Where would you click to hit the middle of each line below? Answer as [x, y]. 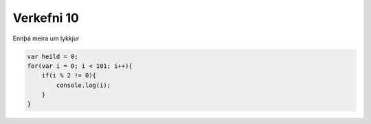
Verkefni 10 [46, 18]
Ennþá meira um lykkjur [46, 38]
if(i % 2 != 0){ [69, 76]
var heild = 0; [53, 56]
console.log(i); [83, 85]
